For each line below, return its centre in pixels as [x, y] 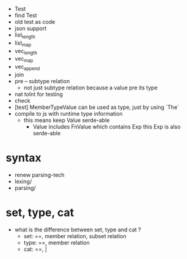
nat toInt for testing [39, 94]
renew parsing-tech [39, 175]
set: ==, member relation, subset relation [75, 236]
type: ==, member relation [57, 242]
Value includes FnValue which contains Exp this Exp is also [107, 126]
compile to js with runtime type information [68, 113]
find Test [26, 15]
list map [23, 43]
